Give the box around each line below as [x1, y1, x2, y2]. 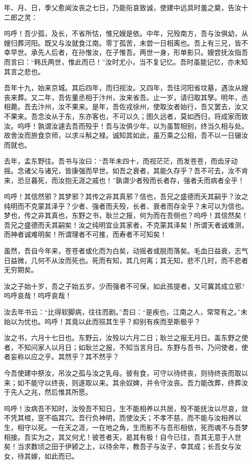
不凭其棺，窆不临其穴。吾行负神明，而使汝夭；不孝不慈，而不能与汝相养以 [4, 413, 241, 423]
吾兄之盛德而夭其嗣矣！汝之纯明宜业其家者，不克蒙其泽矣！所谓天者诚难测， [4, 219, 248, 230]
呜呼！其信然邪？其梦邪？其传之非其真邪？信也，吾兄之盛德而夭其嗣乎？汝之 [4, 191, 248, 201]
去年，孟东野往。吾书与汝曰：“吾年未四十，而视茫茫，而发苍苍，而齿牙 [4, 156, 231, 166]
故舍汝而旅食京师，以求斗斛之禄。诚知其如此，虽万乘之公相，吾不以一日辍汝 [4, 130, 248, 140]
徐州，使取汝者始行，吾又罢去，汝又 [132, 101, 248, 112]
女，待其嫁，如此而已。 [4, 450, 79, 461]
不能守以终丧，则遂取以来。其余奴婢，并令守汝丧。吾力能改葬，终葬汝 [24, 377, 248, 387]
